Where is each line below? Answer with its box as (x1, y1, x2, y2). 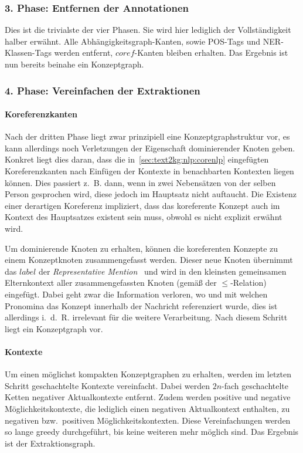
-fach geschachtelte (222, 379, 289, 391)
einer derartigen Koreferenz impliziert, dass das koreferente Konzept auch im (5, 199, 280, 211)
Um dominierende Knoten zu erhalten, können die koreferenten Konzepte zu (5, 242, 278, 254)
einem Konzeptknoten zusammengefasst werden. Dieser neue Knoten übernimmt (5, 253, 293, 266)
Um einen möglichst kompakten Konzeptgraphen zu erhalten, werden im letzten (5, 368, 292, 380)
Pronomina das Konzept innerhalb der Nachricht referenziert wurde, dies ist (5, 299, 278, 312)
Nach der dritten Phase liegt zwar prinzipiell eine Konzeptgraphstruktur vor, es (5, 130, 290, 143)
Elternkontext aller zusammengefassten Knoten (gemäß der (5, 276, 217, 289)
